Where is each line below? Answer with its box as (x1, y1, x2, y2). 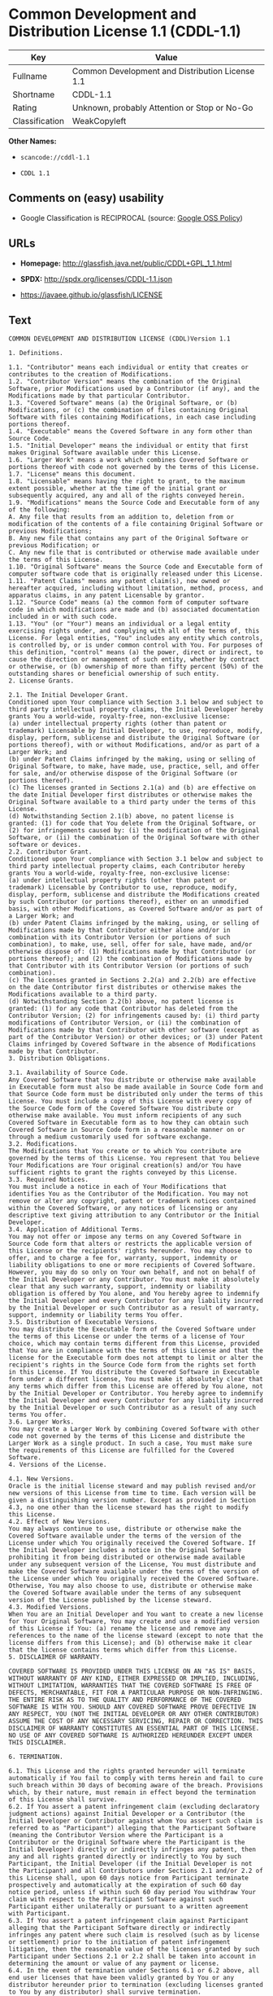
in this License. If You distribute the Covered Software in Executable (8, 1368, 260, 1376)
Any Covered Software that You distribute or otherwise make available (8, 1076, 256, 1084)
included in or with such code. (8, 612, 118, 621)
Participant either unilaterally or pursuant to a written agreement (8, 1902, 249, 1910)
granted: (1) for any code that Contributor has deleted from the (8, 1005, 238, 1013)
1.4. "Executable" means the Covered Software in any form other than (8, 428, 253, 436)
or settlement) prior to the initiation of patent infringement (8, 1938, 231, 1946)
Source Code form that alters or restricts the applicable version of (8, 1239, 253, 1248)
